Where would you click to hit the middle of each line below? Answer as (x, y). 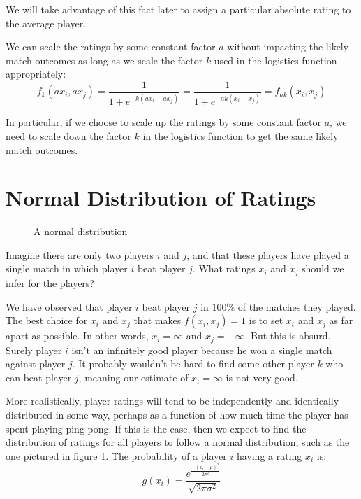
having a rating (269, 455)
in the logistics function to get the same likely (241, 135)
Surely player (34, 350)
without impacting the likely (288, 47)
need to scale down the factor (68, 135)
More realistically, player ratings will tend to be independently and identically (172, 401)
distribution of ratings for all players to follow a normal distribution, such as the (178, 442)
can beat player (39, 377)
